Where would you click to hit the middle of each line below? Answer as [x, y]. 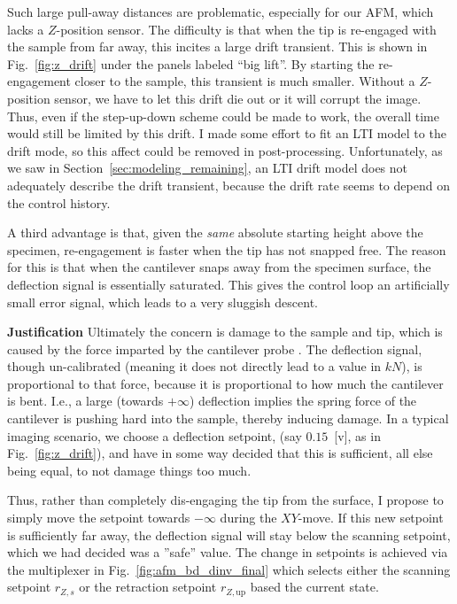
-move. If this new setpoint [371, 518]
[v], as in [357, 435]
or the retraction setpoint [148, 587]
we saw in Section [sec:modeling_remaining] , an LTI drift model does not [208, 168]
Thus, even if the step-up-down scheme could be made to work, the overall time [223, 116]
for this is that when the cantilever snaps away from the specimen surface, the [219, 267]
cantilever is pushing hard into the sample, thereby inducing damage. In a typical [228, 418]
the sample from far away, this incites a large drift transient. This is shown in [217, 46]
